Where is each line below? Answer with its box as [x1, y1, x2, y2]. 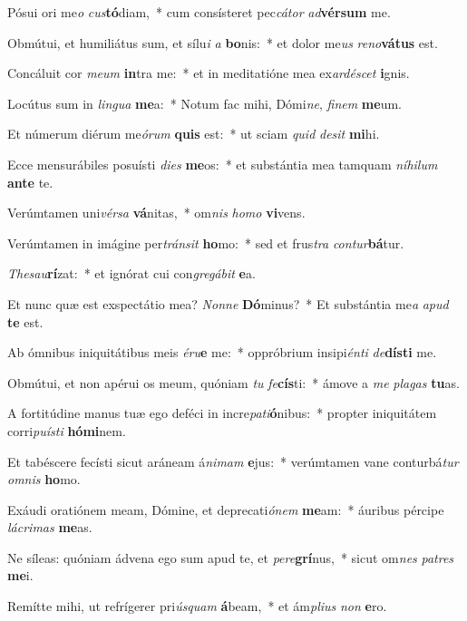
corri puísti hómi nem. [7, 421, 126, 440]
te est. [7, 312, 44, 331]
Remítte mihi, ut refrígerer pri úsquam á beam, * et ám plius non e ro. [7, 597, 387, 616]
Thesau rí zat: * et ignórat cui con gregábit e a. [7, 264, 256, 283]
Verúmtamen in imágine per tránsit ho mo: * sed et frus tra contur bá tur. [7, 233, 404, 252]
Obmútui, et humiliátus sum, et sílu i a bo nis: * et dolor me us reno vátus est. [7, 33, 438, 52]
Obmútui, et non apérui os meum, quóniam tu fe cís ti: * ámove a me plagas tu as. [7, 373, 460, 392]
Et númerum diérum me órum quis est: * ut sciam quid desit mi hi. [7, 124, 380, 143]
